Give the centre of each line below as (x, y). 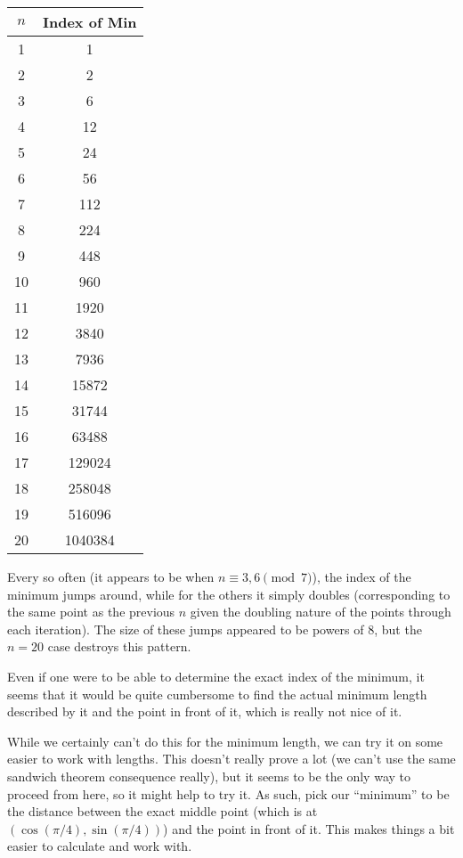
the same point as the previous (91, 612)
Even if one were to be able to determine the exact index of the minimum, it (216, 676)
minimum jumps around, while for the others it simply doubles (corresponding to (229, 594)
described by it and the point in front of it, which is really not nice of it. (205, 711)
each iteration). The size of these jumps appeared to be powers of (186, 629)
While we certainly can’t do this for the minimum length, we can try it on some (225, 741)
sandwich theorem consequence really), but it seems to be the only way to (209, 776)
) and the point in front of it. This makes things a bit (309, 828)
